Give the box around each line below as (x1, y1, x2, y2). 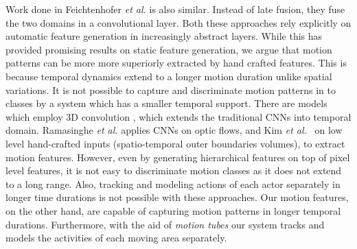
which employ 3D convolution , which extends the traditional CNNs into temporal (5, 109, 352, 123)
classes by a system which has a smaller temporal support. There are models (5, 96, 327, 110)
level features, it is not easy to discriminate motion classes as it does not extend (5, 163, 342, 178)
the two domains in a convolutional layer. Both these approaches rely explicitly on (5, 15, 352, 29)
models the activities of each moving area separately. (5, 230, 227, 245)
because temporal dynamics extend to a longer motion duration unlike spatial (5, 69, 332, 83)
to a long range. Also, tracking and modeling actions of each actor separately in (5, 176, 341, 191)
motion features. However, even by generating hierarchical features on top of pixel (5, 150, 350, 164)
